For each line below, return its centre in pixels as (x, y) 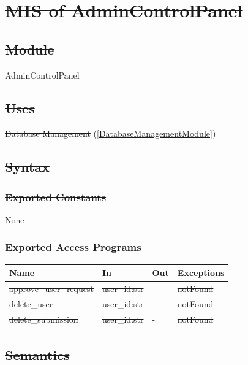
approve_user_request (51, 289)
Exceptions (201, 273)
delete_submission (44, 319)
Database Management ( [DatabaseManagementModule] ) (111, 133)
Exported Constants (56, 197)
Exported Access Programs (73, 247)
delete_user (31, 303)
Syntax (27, 167)
